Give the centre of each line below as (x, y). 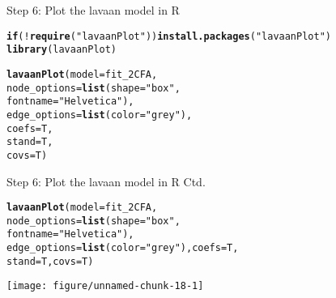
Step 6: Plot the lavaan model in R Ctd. (106, 181)
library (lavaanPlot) (62, 50)
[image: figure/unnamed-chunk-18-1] (105, 286)
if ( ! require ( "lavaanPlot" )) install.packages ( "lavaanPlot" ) (169, 36)
